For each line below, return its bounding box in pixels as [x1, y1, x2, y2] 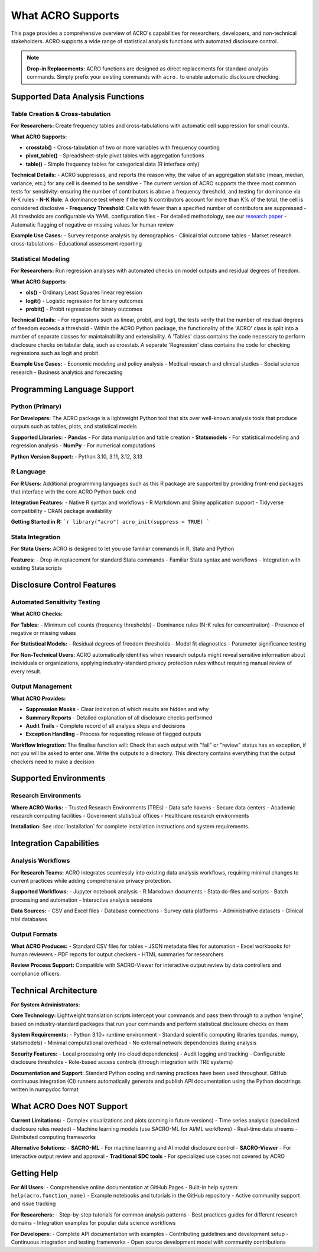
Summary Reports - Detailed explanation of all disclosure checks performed [25, 714, 213, 721]
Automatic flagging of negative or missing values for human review [11, 221, 174, 228]
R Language [11, 467, 46, 476]
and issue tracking [11, 1200, 56, 1207]
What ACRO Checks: [11, 610, 63, 618]
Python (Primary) [11, 402, 62, 411]
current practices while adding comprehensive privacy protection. [11, 877, 172, 884]
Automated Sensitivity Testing [11, 598, 100, 606]
